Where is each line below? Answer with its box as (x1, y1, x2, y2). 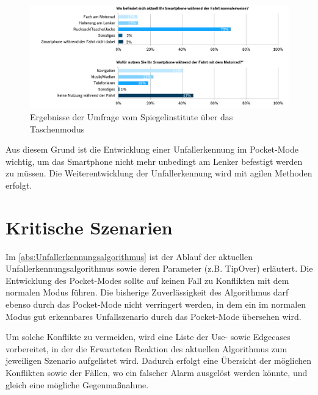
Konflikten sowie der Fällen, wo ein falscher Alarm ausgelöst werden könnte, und (5, 366, 308, 379)
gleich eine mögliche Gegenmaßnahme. (5, 378, 149, 391)
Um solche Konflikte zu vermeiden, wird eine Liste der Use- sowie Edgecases (5, 330, 291, 343)
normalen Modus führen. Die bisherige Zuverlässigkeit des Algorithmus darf (5, 286, 289, 299)
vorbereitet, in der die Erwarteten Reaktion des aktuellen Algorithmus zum (5, 342, 287, 355)
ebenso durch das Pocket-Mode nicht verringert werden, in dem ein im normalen (5, 298, 306, 310)
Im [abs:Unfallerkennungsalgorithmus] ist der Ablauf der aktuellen (5, 250, 253, 263)
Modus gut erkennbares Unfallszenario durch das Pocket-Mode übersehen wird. (5, 310, 302, 322)
